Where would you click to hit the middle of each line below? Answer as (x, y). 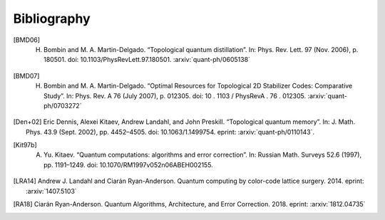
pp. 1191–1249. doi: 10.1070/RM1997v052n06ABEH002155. (128, 164)
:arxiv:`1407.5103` (52, 191)
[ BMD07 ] (26, 75)
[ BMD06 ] (27, 40)
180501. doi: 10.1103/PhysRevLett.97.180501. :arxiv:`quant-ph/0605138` (147, 60)
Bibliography (52, 19)
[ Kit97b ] (25, 145)
